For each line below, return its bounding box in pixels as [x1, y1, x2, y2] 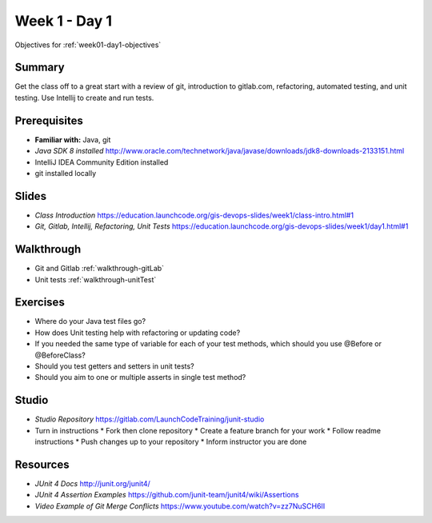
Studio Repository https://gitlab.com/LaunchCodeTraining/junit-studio [34, 414, 265, 424]
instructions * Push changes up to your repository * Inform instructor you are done [34, 437, 307, 447]
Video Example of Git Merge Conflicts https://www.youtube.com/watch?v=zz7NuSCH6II [34, 501, 326, 511]
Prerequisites [14, 114, 83, 127]
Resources [14, 457, 70, 471]
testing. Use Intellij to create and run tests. [14, 93, 154, 102]
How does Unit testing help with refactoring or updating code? [34, 328, 241, 337]
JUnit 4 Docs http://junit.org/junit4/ [34, 478, 151, 488]
